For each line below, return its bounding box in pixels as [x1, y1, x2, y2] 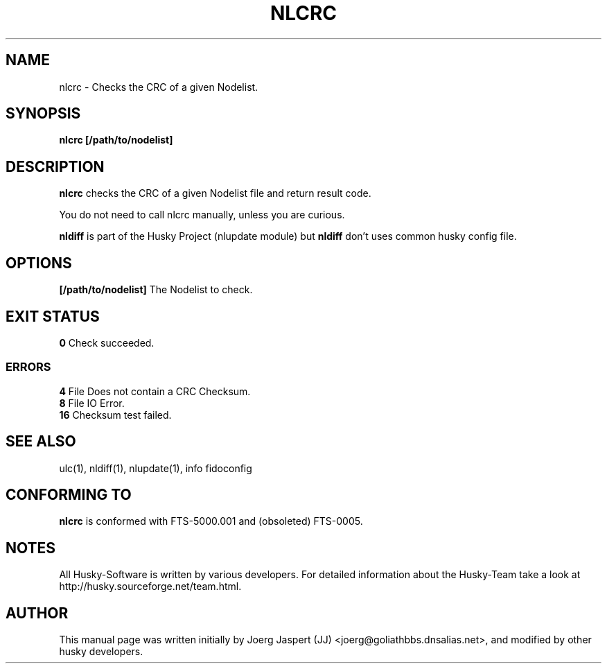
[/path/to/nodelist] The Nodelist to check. [59, 284, 253, 296]
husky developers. [59, 645, 143, 658]
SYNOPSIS [6, 105, 81, 123]
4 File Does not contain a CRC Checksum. [59, 385, 251, 397]
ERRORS [6, 360, 51, 374]
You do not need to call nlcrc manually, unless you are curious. [59, 209, 345, 221]
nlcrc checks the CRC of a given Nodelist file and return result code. [59, 187, 371, 200]
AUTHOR [6, 604, 69, 622]
